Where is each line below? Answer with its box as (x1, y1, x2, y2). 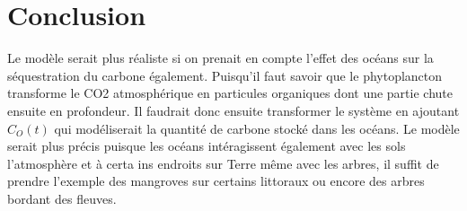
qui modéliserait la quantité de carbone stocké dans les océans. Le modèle (54, 119, 460, 137)
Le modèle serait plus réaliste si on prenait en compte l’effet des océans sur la (7, 48, 434, 67)
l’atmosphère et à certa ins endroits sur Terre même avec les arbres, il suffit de (7, 154, 439, 172)
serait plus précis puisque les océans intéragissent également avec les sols (7, 136, 406, 155)
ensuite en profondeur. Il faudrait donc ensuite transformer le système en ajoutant (7, 101, 460, 119)
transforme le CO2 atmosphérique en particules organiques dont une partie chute (7, 84, 453, 102)
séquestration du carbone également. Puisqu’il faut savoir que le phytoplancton (7, 66, 443, 84)
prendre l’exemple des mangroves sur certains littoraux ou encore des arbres (7, 171, 425, 190)
